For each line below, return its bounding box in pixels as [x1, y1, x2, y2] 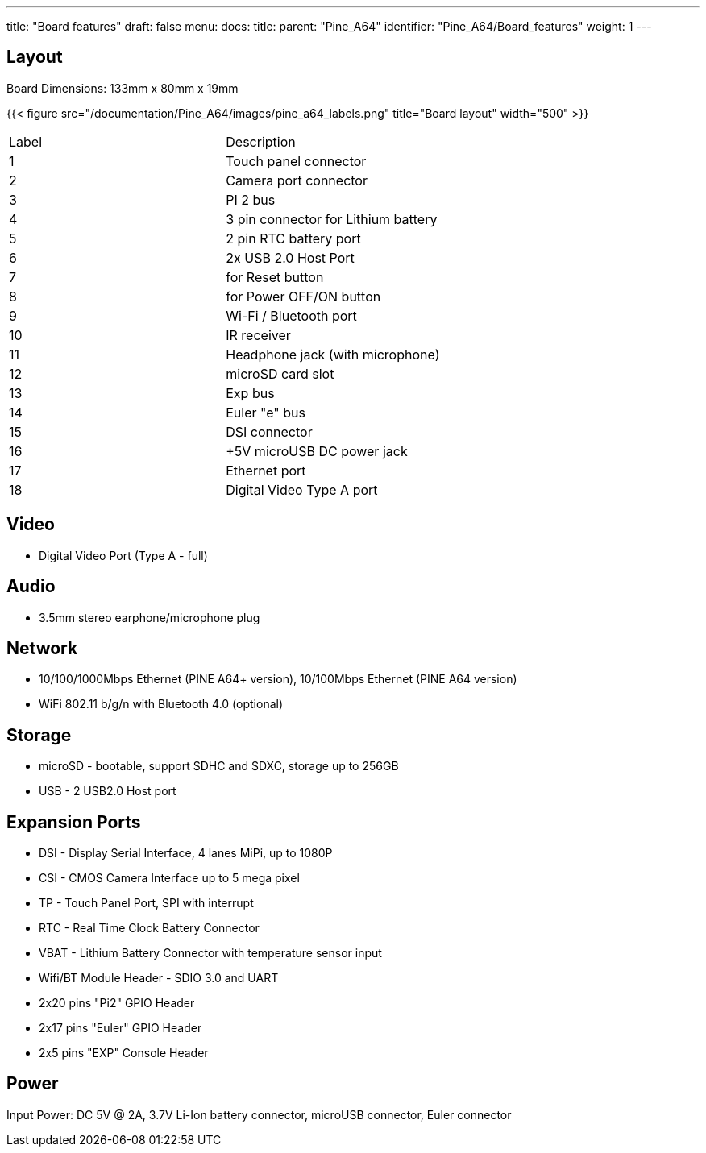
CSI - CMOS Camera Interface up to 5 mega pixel [39, 871, 300, 885]
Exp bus [226, 384, 275, 401]
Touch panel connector [226, 152, 367, 169]
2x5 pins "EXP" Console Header [39, 1046, 209, 1060]
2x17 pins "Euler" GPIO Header [39, 1021, 202, 1035]
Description [226, 133, 296, 150]
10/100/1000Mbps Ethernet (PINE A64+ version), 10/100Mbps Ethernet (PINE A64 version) [39, 672, 517, 686]
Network [6, 637, 78, 658]
